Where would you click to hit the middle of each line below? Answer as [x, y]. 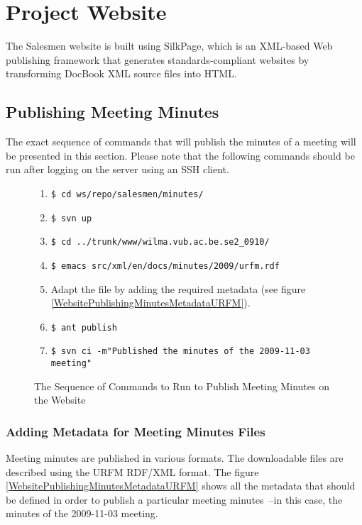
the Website [60, 400]
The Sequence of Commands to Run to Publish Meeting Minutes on [182, 386]
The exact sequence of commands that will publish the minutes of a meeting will [181, 142]
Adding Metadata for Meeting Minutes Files [136, 431]
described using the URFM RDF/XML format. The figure [132, 471]
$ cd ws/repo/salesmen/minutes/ [127, 194]
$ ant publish [84, 327]
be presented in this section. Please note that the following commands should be [180, 155]
